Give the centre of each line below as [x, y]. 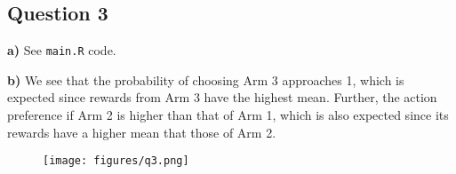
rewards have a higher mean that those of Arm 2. [142, 132]
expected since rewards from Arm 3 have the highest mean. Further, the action [222, 97]
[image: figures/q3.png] [116, 161]
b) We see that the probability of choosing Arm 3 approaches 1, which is [206, 79]
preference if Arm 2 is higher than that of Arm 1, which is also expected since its [228, 115]
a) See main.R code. [62, 50]
